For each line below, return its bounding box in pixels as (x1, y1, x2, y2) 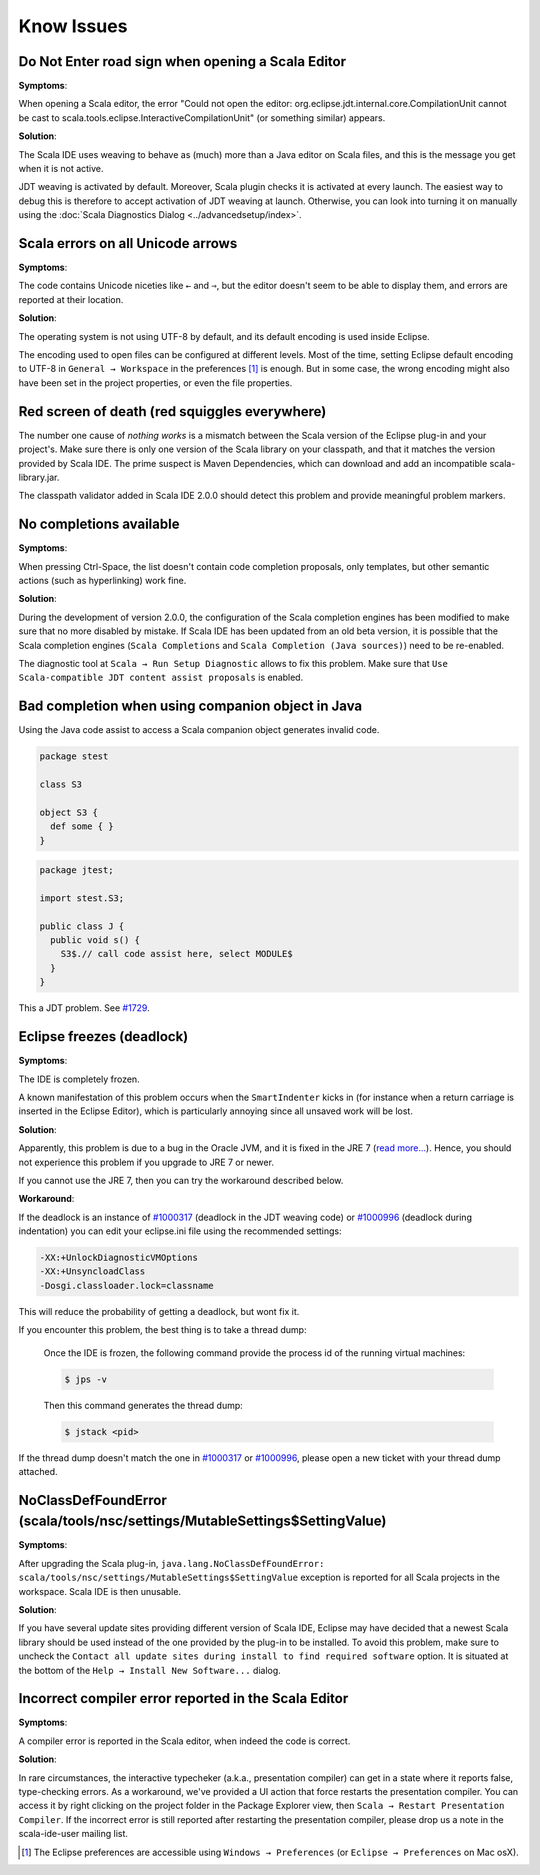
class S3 (39, 779, 83, 790)
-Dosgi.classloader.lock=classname (39, 1280, 214, 1291)
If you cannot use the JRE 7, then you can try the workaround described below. (18, 1174, 344, 1186)
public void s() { (50, 935, 140, 946)
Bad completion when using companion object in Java (18, 698, 363, 715)
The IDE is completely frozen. (18, 1073, 140, 1085)
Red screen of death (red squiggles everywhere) (18, 403, 327, 420)
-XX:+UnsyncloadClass (39, 1266, 146, 1277)
